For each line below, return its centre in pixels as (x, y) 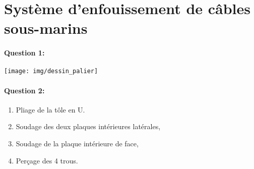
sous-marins (46, 28)
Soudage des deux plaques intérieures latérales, (88, 126)
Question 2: (24, 90)
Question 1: (24, 53)
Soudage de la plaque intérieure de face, (77, 143)
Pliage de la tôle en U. (50, 109)
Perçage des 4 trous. (47, 160)
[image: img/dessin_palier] (51, 71)
